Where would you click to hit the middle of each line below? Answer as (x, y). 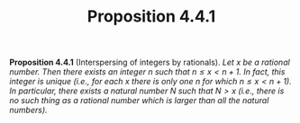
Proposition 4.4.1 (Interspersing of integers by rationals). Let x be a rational (150, 62)
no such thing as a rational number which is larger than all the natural (139, 101)
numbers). (28, 110)
